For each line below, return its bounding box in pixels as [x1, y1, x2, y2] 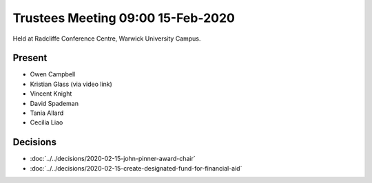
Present [12, 52, 48, 64]
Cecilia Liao [30, 118, 63, 127]
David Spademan [30, 99, 79, 107]
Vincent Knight [30, 89, 72, 98]
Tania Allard [30, 109, 64, 117]
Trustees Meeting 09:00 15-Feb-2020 [12, 10, 236, 25]
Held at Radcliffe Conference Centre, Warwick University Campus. [12, 34, 201, 43]
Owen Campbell [30, 70, 76, 78]
